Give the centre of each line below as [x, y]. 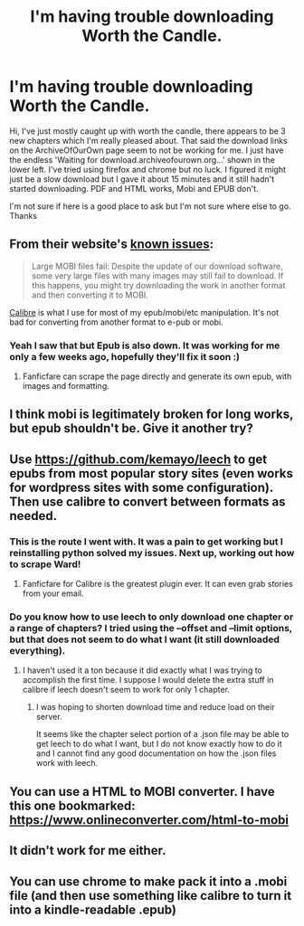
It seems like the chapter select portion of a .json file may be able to [162, 734]
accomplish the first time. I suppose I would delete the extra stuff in [148, 680]
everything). [38, 651]
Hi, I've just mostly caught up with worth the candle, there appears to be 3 [148, 131]
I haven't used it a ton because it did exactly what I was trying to [142, 670]
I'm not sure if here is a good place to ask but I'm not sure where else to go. [150, 206]
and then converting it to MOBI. [90, 295]
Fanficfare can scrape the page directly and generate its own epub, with [157, 376]
